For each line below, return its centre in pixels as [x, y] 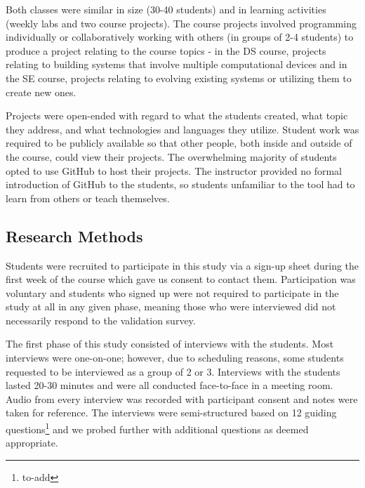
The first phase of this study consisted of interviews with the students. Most [170, 344]
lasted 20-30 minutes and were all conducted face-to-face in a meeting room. [170, 385]
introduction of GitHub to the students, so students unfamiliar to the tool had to [180, 184]
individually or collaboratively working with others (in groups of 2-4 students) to [180, 37]
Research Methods [74, 236]
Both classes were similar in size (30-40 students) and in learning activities [166, 9]
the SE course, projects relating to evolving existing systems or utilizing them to [179, 78]
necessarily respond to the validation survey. [101, 320]
